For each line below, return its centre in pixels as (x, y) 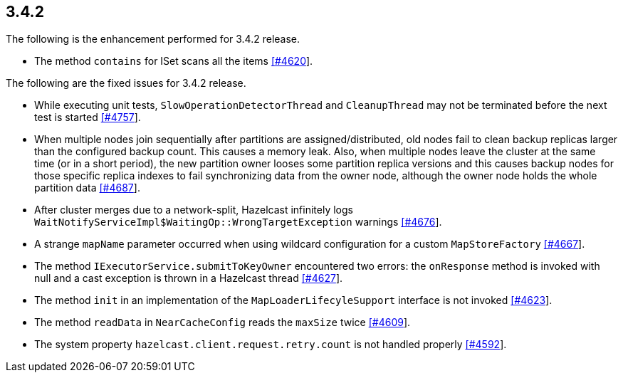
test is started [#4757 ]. (88, 117)
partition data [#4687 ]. (87, 188)
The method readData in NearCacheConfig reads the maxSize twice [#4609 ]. (222, 322)
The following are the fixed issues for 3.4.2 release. (126, 83)
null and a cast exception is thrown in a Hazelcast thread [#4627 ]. (189, 278)
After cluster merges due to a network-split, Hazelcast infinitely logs (194, 210)
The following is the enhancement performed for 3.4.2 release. (153, 39)
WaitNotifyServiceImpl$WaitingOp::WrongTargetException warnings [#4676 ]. (238, 222)
